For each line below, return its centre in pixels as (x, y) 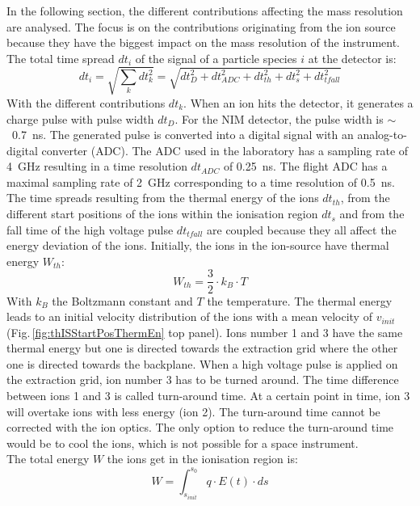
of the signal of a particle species (216, 58)
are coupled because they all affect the (302, 229)
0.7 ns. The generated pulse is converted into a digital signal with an (183, 135)
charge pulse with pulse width (80, 118)
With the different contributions (86, 102)
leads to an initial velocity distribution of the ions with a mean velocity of (189, 316)
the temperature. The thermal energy (300, 300)
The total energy (48, 459)
